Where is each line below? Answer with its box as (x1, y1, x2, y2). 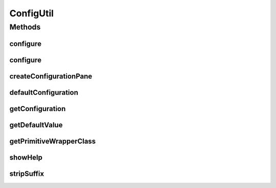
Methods (9, 22, 41, 32)
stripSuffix (9, 169, 44, 178)
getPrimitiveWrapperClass (9, 137, 96, 145)
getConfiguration (9, 104, 66, 113)
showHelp (9, 153, 43, 162)
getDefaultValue (9, 120, 63, 129)
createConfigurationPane (9, 72, 93, 80)
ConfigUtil (9, 8, 54, 19)
